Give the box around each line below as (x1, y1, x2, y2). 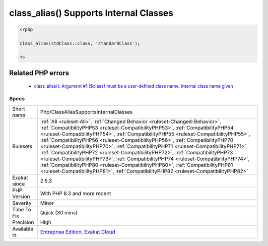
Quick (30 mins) (40, 209, 78, 216)
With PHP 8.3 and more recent (40, 190, 111, 197)
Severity (12, 199, 32, 206)
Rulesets (12, 143, 32, 150)
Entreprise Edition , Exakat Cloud (40, 228, 116, 235)
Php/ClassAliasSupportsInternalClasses (40, 108, 133, 115)
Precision (12, 219, 34, 226)
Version (12, 193, 30, 200)
